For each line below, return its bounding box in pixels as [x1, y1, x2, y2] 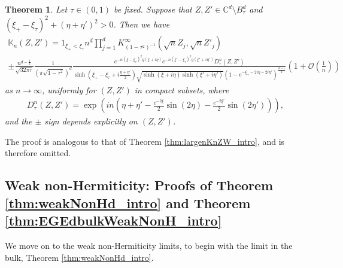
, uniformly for [42, 83, 96, 96]
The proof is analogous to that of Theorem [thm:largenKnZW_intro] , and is [5, 135, 285, 147]
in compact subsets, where [134, 83, 229, 96]
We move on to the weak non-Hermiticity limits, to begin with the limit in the [5, 239, 293, 251]
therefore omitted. [5, 147, 71, 159]
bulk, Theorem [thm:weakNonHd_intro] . [5, 251, 154, 263]
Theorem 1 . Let [5, 3, 68, 15]
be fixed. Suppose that [114, 3, 192, 15]
